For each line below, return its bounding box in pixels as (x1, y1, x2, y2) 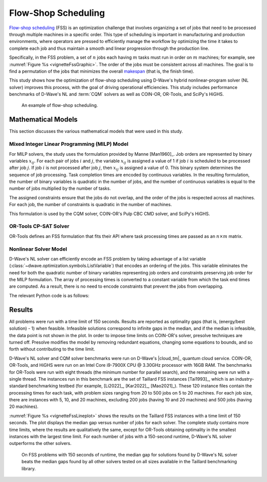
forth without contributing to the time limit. (9, 346, 95, 352)
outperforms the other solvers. (9, 440, 72, 446)
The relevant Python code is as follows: (9, 292, 89, 299)
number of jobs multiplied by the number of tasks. (9, 185, 111, 191)
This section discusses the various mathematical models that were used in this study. (9, 129, 183, 134)
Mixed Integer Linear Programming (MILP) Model (9, 141, 129, 148)
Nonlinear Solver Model (9, 245, 67, 252)
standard (9, 383, 28, 389)
